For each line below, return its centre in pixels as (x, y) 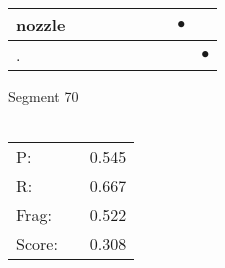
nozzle (41, 24)
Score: (37, 244)
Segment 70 (43, 96)
